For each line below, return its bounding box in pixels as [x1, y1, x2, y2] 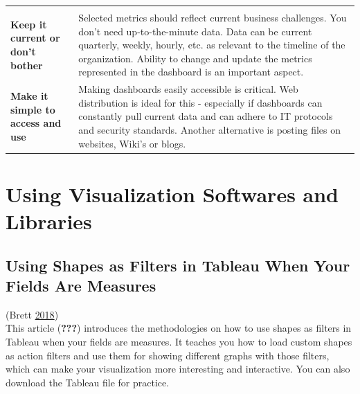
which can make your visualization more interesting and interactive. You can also [6, 361, 350, 376]
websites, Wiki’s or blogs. [78, 136, 186, 150]
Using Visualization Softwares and [6, 179, 339, 208]
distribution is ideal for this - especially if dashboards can [78, 95, 323, 109]
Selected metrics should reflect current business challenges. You [78, 10, 347, 24]
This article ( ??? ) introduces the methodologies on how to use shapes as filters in [6, 321, 352, 335]
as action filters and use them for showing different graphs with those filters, [6, 348, 330, 362]
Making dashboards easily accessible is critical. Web [78, 82, 298, 96]
